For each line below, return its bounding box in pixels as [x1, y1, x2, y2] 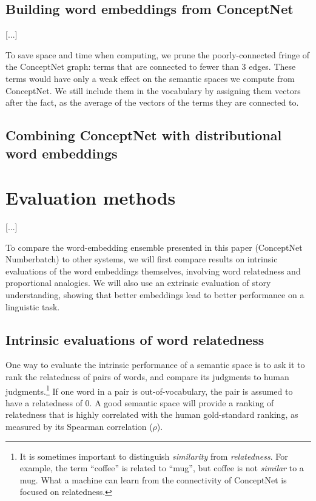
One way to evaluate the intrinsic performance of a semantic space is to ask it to [5, 358, 305, 371]
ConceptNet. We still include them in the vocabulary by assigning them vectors [5, 84, 301, 97]
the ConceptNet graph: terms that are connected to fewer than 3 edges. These [5, 60, 296, 73]
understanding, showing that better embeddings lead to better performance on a [5, 288, 304, 301]
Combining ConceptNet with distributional [5, 126, 282, 145]
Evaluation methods [5, 185, 176, 210]
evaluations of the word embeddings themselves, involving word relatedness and [5, 264, 301, 277]
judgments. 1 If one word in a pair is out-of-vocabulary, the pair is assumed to [5, 383, 293, 397]
